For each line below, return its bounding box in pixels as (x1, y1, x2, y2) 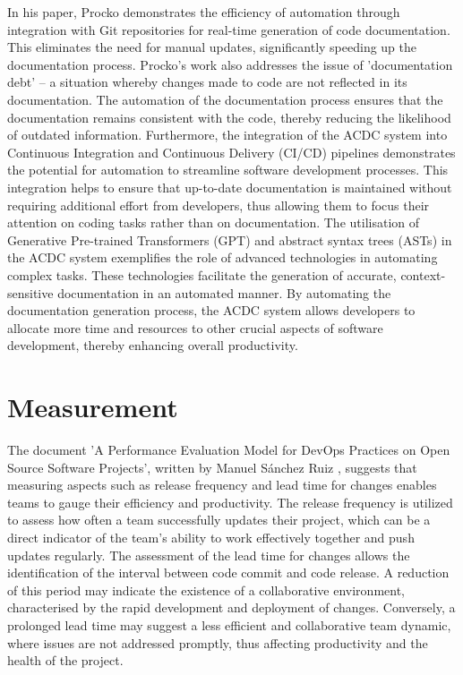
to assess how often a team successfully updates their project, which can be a (7, 510, 431, 529)
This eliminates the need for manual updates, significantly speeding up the (7, 38, 417, 56)
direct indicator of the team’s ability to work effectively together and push (7, 527, 415, 546)
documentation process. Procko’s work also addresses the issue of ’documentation (7, 55, 453, 73)
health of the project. (7, 651, 124, 670)
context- (400, 265, 446, 284)
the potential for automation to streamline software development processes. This (7, 160, 449, 179)
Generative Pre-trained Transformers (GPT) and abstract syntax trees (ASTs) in (7, 230, 452, 249)
